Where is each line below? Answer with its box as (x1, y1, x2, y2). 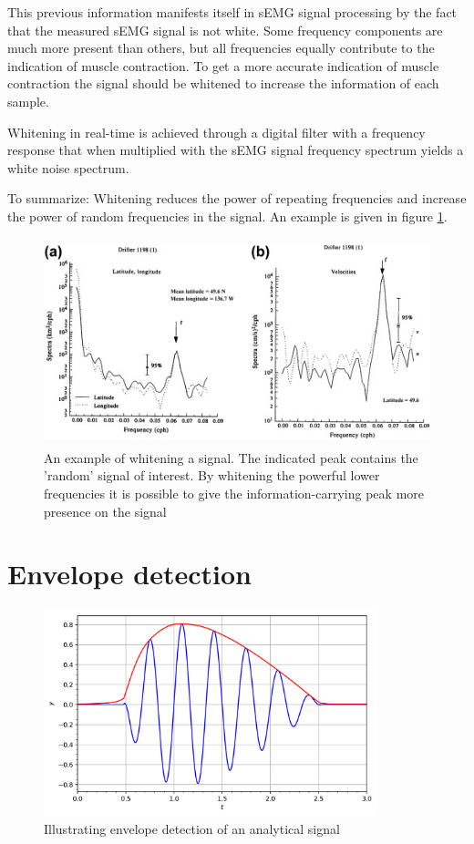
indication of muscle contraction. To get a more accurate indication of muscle (7, 56, 439, 75)
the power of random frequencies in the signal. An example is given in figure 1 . (7, 206, 448, 225)
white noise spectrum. (7, 158, 129, 177)
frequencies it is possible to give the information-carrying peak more (44, 484, 425, 503)
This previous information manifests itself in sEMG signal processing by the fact (7, 3, 458, 21)
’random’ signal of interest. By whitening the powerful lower (44, 466, 380, 485)
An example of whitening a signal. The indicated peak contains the (44, 448, 418, 467)
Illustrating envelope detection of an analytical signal (44, 818, 340, 838)
